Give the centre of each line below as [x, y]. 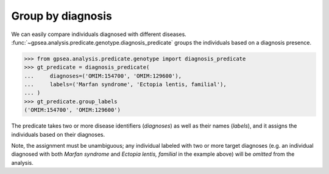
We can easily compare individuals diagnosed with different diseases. [99, 34]
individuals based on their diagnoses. [58, 134]
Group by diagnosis [62, 16]
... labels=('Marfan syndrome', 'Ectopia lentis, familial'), [125, 85]
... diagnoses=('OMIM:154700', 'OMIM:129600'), [103, 76]
